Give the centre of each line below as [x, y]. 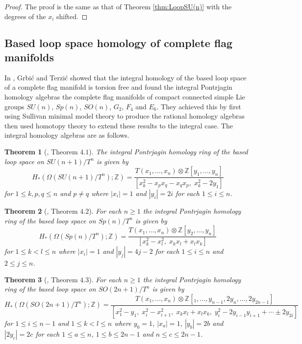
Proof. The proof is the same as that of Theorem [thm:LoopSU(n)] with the [118, 6]
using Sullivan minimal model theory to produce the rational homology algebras [125, 116]
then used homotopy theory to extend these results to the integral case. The [119, 125]
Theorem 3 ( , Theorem [41, 279]
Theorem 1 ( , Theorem [41, 151]
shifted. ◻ [72, 16]
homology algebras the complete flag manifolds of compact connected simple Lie [125, 96]
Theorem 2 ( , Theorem [41, 211]
